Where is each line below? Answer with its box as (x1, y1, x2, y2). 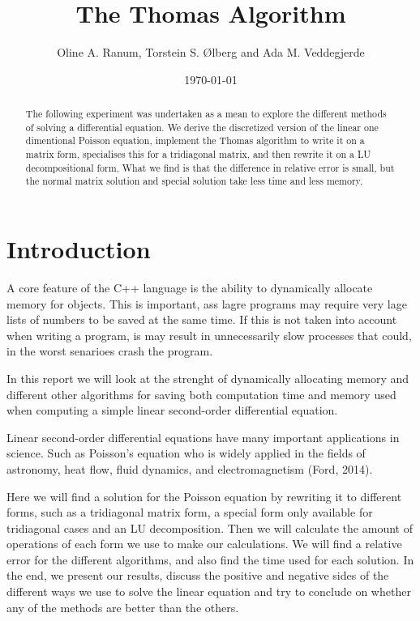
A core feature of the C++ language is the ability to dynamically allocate (6, 279, 373, 296)
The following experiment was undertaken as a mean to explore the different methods (25, 107, 387, 121)
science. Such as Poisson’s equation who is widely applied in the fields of (6, 444, 366, 461)
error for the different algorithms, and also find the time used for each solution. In (6, 551, 414, 568)
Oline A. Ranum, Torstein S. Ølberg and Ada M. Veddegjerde (57, 44, 365, 61)
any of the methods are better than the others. (6, 598, 239, 615)
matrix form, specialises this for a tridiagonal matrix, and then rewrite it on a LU (25, 147, 371, 161)
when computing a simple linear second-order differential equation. (6, 402, 338, 419)
